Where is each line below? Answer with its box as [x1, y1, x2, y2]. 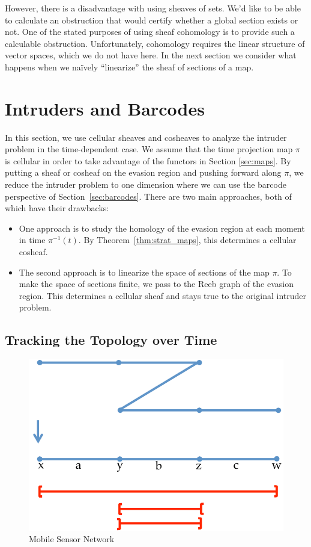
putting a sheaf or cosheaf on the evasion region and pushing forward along [5, 166, 282, 179]
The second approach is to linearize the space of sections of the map [19, 265, 270, 278]
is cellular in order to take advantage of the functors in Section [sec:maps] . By [5, 154, 291, 167]
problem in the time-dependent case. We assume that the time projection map [5, 143, 293, 155]
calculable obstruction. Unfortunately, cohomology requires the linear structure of [5, 37, 305, 49]
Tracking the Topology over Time [5, 330, 217, 349]
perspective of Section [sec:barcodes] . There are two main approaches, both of [5, 190, 292, 202]
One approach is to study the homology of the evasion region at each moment [19, 221, 305, 234]
